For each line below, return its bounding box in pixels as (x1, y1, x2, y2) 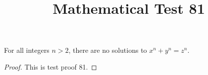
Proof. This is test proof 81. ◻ (4, 61, 97, 72)
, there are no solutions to (68, 45, 147, 55)
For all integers (4, 45, 50, 55)
